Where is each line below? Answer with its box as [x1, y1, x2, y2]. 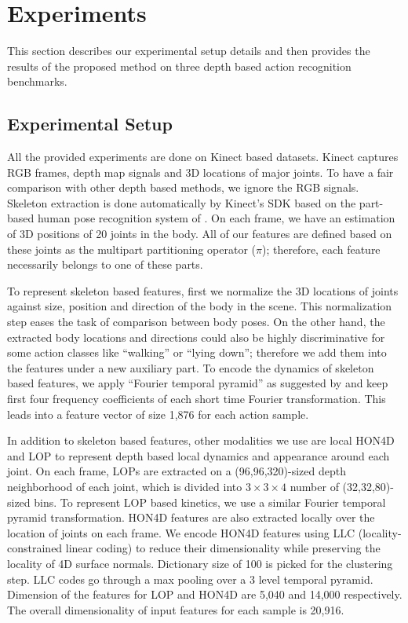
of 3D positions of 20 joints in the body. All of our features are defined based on [7, 225, 392, 242]
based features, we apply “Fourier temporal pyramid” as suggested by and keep [7, 375, 388, 391]
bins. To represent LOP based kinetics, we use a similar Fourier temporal [34, 493, 386, 510]
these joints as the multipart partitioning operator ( [7, 240, 256, 257]
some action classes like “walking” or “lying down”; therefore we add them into [7, 344, 387, 361]
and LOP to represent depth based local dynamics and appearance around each [7, 447, 390, 464]
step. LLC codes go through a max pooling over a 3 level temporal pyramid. [7, 570, 373, 587]
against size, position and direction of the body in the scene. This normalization [7, 298, 392, 314]
